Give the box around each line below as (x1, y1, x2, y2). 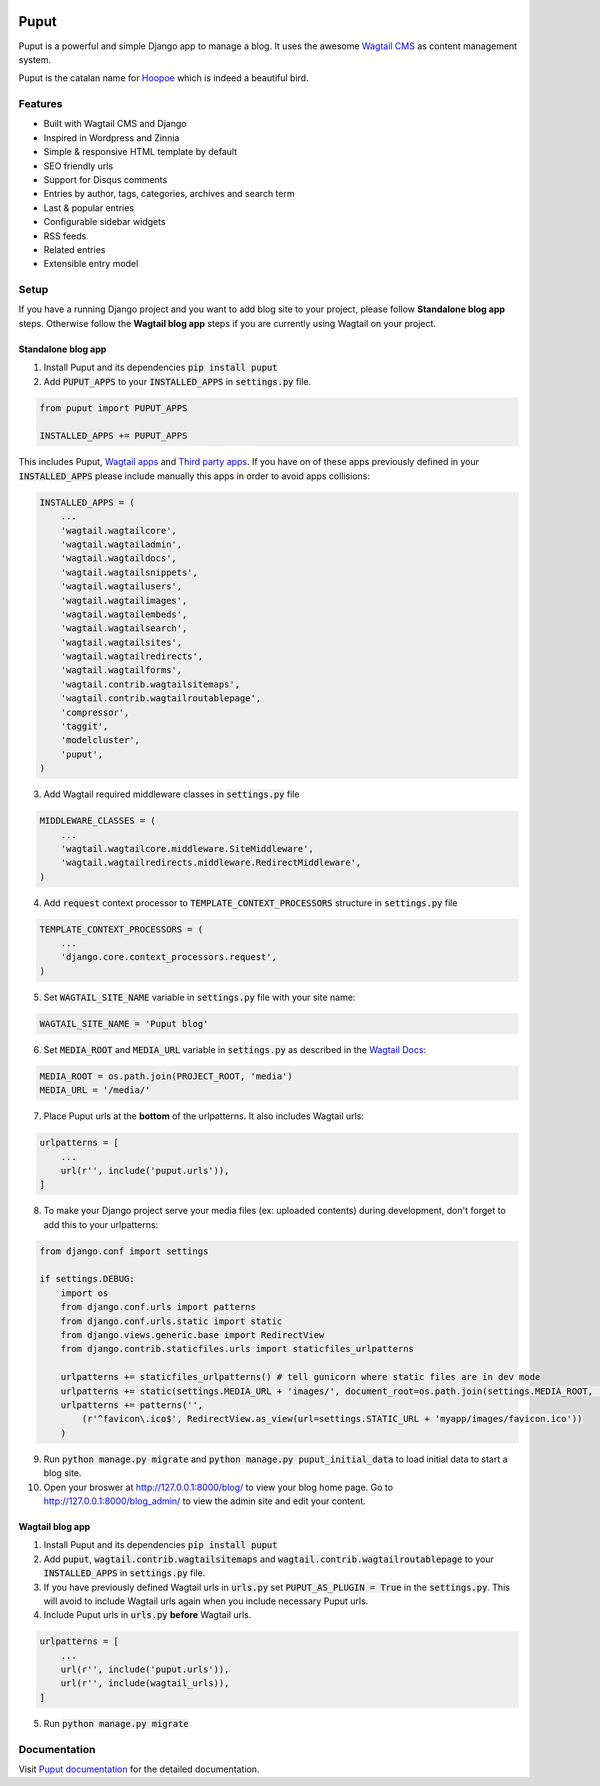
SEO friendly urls (43, 160, 114, 172)
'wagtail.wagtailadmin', (60, 538, 183, 550)
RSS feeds (43, 230, 87, 242)
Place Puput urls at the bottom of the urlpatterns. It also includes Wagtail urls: (43, 1110, 365, 1122)
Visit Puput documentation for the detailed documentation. (18, 1763, 260, 1775)
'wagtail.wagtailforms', (60, 665, 183, 676)
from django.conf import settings (39, 1245, 209, 1257)
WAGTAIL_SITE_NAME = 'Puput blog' (39, 1018, 209, 1029)
